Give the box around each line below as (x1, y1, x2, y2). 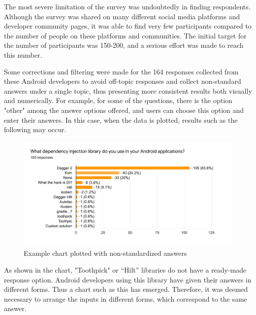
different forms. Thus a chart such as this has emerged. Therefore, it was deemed (4, 284, 248, 294)
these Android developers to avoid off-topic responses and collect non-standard (4, 76, 241, 86)
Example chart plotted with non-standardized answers (24, 248, 187, 258)
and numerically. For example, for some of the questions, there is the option (4, 95, 232, 105)
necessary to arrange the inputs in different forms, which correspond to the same (4, 293, 247, 304)
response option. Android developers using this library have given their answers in (4, 274, 252, 284)
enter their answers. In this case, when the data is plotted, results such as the (4, 114, 238, 125)
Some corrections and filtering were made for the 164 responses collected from (4, 66, 239, 76)
